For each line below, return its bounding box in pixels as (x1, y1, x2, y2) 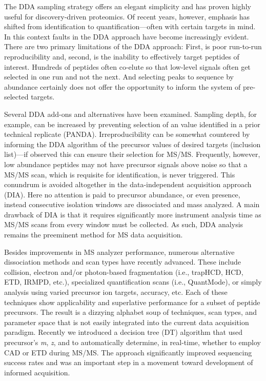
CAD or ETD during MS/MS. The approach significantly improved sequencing (4, 347, 252, 357)
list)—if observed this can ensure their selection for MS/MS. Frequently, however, (4, 149, 260, 159)
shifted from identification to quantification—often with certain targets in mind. (4, 21, 256, 32)
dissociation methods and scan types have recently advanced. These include (4, 256, 241, 267)
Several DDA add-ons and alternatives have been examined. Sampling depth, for (4, 108, 257, 119)
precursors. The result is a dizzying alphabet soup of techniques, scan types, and (4, 307, 257, 317)
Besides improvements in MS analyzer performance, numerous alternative (4, 246, 235, 257)
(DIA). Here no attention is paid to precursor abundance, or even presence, (4, 189, 240, 199)
